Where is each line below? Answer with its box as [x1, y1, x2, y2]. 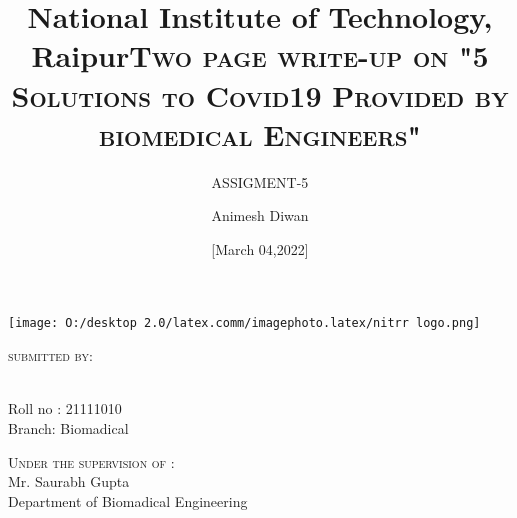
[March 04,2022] [211, 238, 309, 259]
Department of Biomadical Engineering [8, 490, 248, 511]
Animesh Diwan [211, 205, 309, 226]
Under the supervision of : [8, 451, 175, 472]
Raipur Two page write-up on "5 [31, 35, 489, 76]
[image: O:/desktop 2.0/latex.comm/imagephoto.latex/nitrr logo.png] [8, 316, 481, 331]
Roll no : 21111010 [8, 398, 122, 419]
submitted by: [8, 345, 93, 366]
